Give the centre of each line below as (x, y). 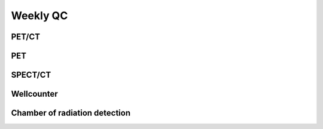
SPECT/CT (31, 75)
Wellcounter (34, 94)
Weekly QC (39, 16)
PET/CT (26, 37)
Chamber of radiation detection (71, 113)
